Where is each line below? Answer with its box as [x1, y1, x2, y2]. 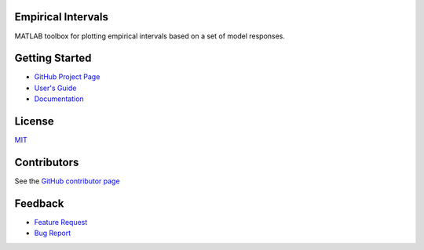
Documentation [34, 94, 84, 103]
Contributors [14, 155, 79, 168]
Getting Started [14, 52, 92, 65]
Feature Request [34, 217, 88, 226]
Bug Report [34, 228, 71, 238]
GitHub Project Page [34, 72, 101, 82]
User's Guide [34, 83, 77, 92]
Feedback [14, 197, 64, 210]
